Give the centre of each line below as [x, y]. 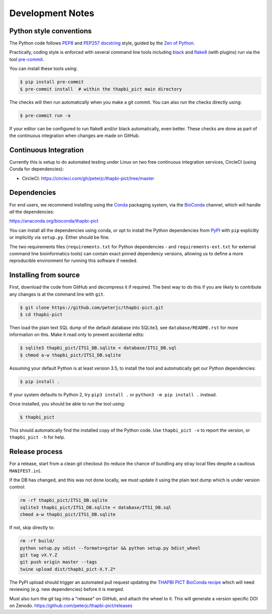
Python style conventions [50, 31]
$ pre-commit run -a [45, 115]
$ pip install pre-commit [52, 82]
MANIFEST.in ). [25, 470]
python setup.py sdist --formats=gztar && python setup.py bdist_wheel [110, 548]
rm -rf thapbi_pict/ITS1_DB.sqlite [64, 500]
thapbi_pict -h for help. [37, 437]
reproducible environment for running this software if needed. [74, 261]
